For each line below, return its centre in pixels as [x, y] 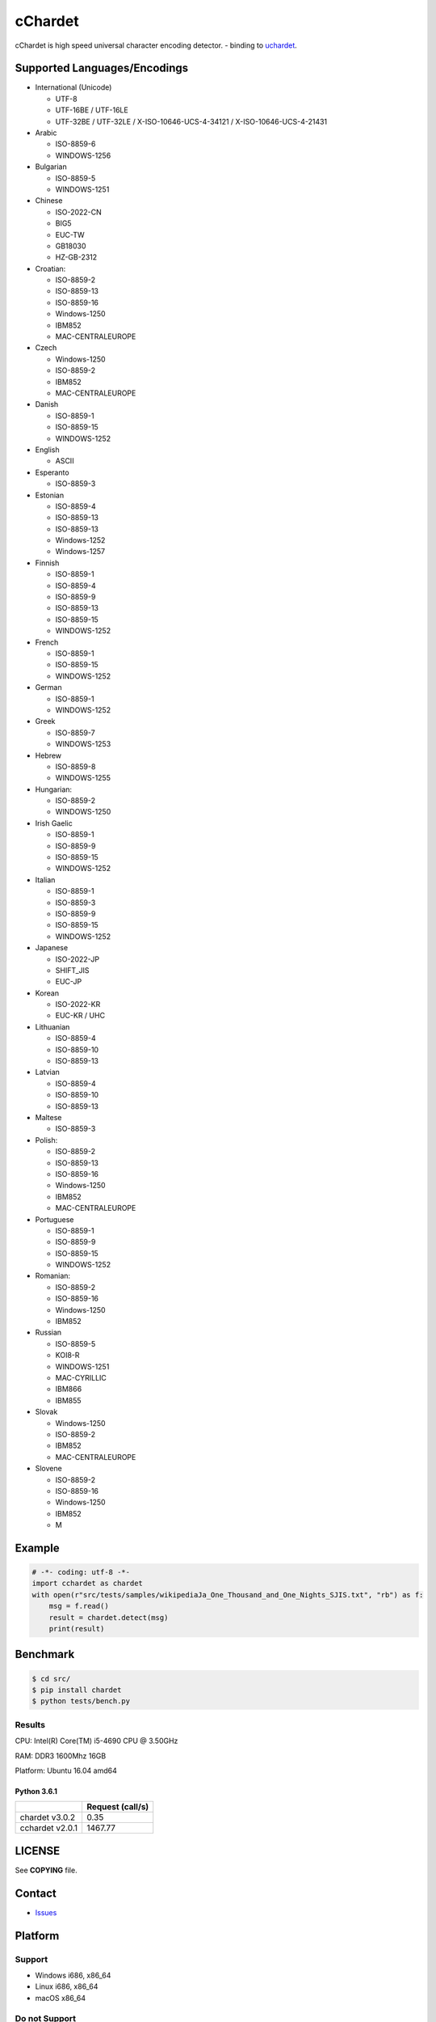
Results [30, 1724]
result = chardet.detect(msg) [109, 1617]
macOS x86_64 [61, 1998]
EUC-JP [69, 982]
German [48, 687]
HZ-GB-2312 [76, 257]
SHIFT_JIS [72, 970]
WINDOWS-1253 [83, 744]
